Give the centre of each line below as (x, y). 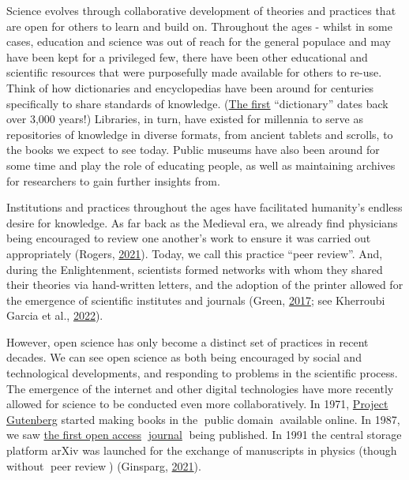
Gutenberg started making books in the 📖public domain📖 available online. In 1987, (203, 419)
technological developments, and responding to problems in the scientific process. (202, 373)
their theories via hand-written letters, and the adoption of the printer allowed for (205, 285)
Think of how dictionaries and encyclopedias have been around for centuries (190, 87)
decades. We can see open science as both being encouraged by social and (184, 357)
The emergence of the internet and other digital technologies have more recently (200, 388)
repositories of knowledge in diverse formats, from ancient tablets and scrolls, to (200, 134)
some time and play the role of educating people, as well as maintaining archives (201, 165)
